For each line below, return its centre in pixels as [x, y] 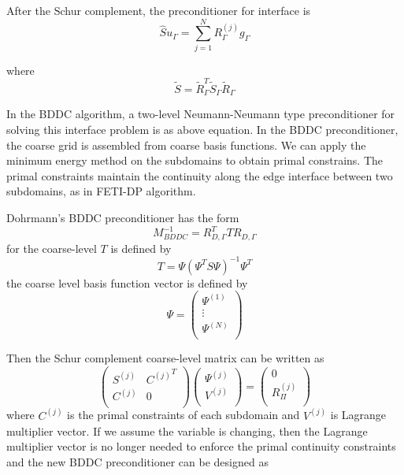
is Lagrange [358, 415]
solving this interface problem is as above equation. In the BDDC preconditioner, [202, 130]
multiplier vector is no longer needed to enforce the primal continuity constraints [201, 446]
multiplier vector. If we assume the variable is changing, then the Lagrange [187, 430]
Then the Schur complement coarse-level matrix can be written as [165, 358]
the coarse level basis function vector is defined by [127, 282]
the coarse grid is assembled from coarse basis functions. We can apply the [186, 145]
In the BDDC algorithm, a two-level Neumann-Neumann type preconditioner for [201, 114]
